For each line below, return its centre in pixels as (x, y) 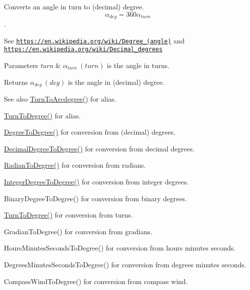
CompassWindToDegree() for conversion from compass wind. (96, 281)
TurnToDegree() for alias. (42, 115)
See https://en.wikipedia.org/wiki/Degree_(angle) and (94, 40)
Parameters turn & (32, 65)
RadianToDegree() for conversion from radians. (75, 165)
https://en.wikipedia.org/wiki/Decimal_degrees (83, 50)
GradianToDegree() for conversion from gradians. (78, 231)
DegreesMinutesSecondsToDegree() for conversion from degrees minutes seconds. (125, 264)
